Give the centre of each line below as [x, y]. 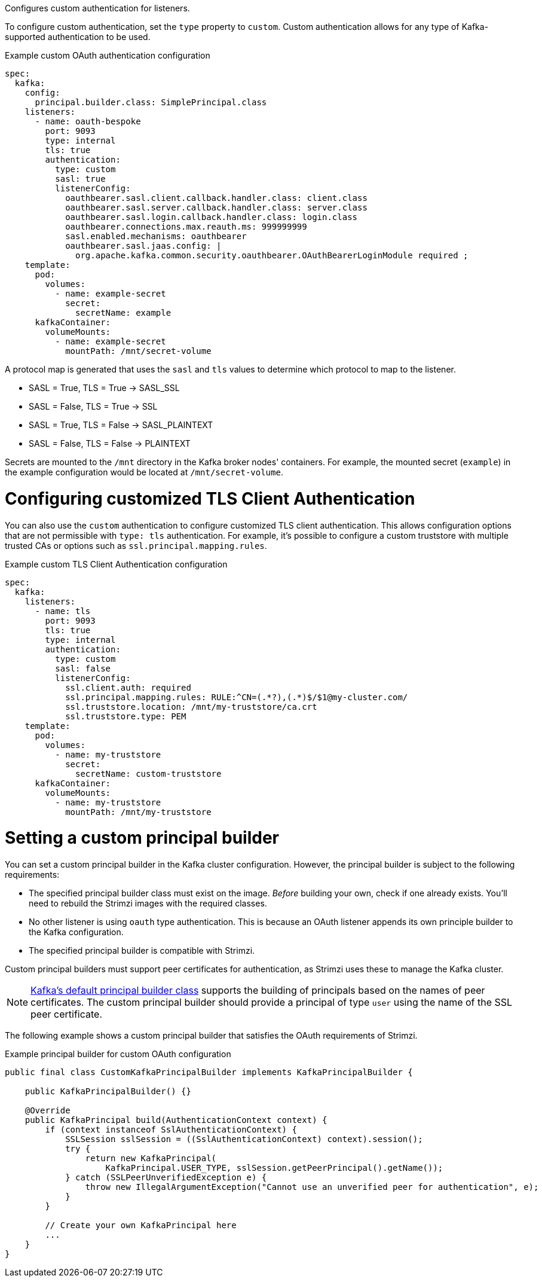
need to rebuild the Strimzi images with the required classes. [148, 903]
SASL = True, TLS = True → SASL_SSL [104, 388]
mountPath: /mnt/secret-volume [138, 351]
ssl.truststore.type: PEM [126, 716]
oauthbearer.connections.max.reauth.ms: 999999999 [186, 227]
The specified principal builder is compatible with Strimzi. [142, 950]
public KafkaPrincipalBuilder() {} [108, 1091]
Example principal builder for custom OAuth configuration [118, 1054]
